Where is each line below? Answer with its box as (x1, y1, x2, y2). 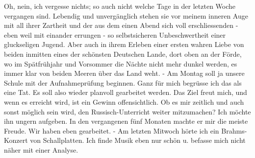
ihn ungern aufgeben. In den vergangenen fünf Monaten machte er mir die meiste (4, 116, 248, 126)
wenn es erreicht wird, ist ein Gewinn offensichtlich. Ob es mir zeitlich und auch (4, 96, 244, 107)
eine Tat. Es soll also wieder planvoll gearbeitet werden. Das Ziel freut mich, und (4, 87, 247, 97)
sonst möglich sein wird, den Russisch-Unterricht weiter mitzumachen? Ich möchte (4, 106, 251, 116)
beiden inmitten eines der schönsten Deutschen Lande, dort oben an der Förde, (4, 48, 242, 59)
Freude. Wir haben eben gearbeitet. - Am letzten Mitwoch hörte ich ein (4, 125, 219, 135)
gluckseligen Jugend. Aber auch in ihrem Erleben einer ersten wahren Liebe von (4, 39, 244, 49)
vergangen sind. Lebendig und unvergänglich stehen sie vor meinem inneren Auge (4, 10, 248, 21)
